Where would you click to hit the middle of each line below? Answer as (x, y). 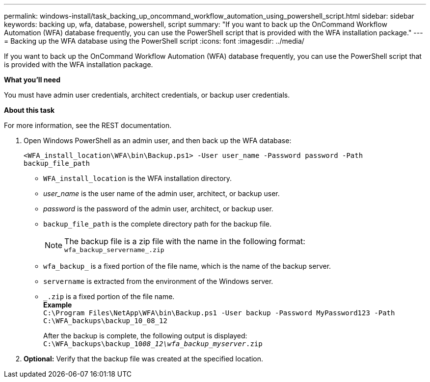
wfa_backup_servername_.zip (114, 250)
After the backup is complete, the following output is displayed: (145, 336)
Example (58, 305)
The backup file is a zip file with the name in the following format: (185, 241)
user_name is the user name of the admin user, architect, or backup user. (161, 193)
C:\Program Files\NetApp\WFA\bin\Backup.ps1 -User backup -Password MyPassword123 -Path (219, 313)
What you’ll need (32, 80)
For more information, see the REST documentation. (88, 125)
